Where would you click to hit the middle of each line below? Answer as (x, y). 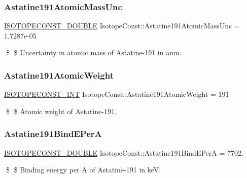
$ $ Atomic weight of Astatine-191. (61, 111)
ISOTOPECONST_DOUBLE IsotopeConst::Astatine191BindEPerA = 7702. (124, 152)
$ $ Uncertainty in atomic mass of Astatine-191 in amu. (94, 52)
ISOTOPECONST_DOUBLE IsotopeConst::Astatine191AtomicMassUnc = (122, 26)
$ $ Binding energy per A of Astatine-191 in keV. (83, 170)
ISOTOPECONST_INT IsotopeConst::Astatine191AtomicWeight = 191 (117, 94)
